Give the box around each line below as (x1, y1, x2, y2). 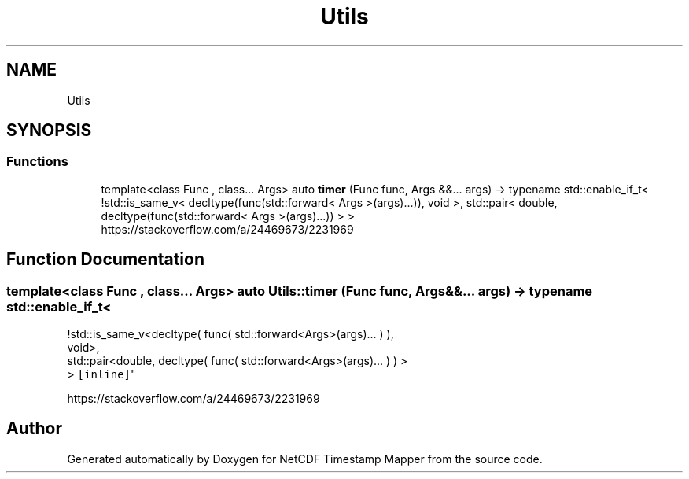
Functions (6, 153, 68, 170)
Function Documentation (6, 249, 204, 270)
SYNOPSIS (6, 120, 92, 141)
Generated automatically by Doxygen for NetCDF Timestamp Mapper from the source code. (67, 451, 543, 466)
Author (6, 418, 62, 439)
